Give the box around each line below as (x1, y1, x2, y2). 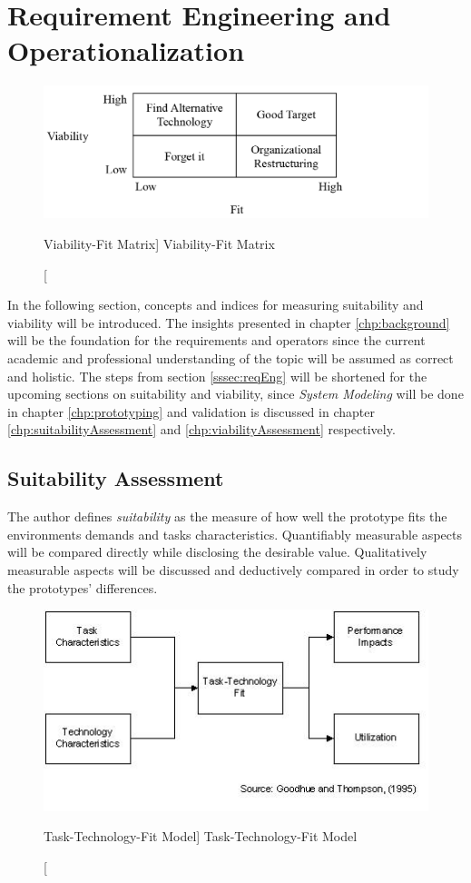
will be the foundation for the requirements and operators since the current (7, 331, 426, 350)
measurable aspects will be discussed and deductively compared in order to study (7, 560, 459, 579)
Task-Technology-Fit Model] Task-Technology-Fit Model (44, 827, 358, 846)
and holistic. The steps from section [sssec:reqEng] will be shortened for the (7, 366, 427, 385)
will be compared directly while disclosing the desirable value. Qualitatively (7, 542, 427, 561)
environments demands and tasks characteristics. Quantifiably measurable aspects (7, 524, 462, 543)
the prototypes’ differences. (7, 578, 158, 597)
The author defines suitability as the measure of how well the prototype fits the (7, 507, 447, 526)
